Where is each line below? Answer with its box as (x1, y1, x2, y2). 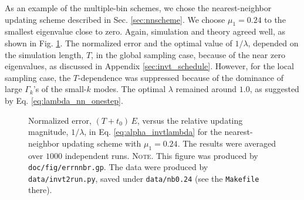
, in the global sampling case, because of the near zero (91, 48, 285, 60)
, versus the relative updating (137, 114, 243, 126)
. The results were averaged (177, 137, 276, 149)
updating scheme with (62, 137, 141, 149)
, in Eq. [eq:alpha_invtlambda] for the (84, 126, 222, 138)
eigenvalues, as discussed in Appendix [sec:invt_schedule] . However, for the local (5, 60, 294, 72)
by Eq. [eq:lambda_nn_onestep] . (5, 94, 123, 106)
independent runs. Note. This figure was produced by (65, 149, 258, 161)
